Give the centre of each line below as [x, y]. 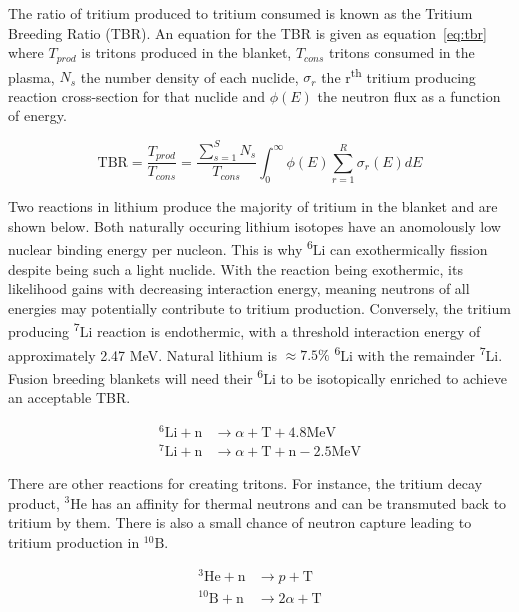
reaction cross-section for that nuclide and [137, 95]
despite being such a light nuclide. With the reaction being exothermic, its [235, 268]
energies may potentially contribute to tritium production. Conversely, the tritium [259, 307]
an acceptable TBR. [69, 397]
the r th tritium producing [398, 75]
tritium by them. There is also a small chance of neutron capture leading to [240, 522]
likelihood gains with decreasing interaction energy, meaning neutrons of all [239, 288]
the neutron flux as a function [409, 95]
